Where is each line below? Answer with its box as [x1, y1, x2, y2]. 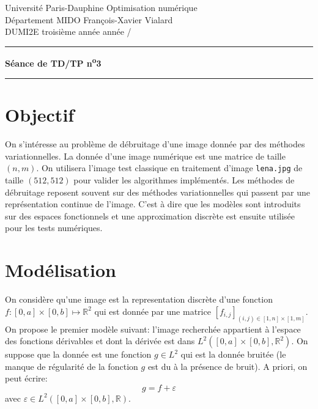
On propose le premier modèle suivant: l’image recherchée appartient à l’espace [5, 322, 301, 335]
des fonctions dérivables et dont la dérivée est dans [5, 334, 195, 347]
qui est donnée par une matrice [94, 304, 211, 317]
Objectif [5, 102, 75, 127]
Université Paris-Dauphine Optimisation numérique [5, 1, 198, 13]
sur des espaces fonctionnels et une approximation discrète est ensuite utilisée [5, 209, 295, 222]
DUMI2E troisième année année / [5, 25, 131, 38]
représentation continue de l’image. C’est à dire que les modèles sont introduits [5, 197, 301, 210]
